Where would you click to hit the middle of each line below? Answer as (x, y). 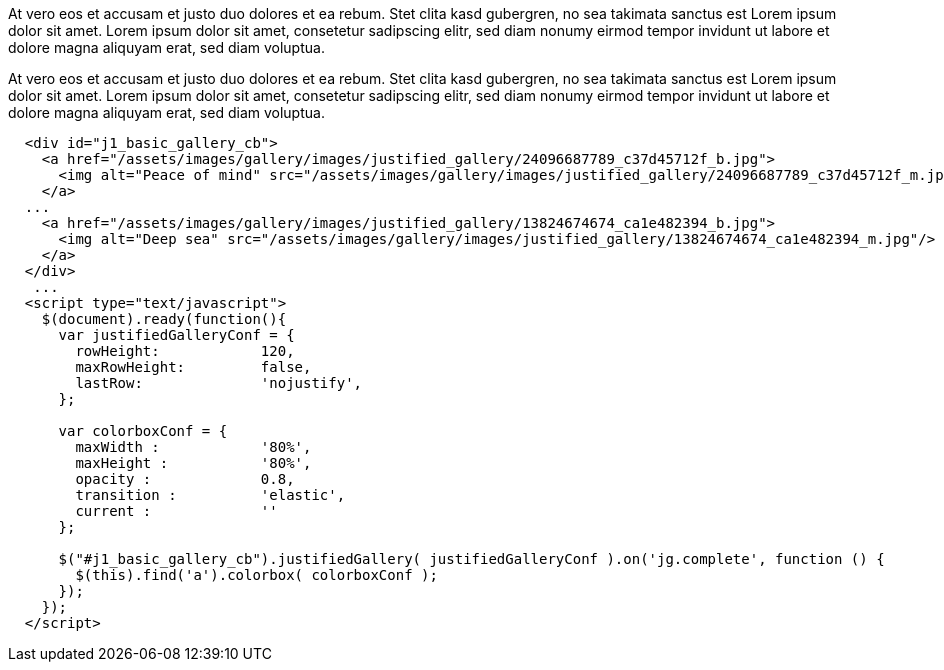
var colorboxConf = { (143, 431)
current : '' (176, 511)
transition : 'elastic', (210, 495)
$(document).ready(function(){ (164, 319)
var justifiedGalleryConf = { (176, 335)
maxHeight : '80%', (193, 463)
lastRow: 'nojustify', (219, 383)
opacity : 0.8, (185, 479)
